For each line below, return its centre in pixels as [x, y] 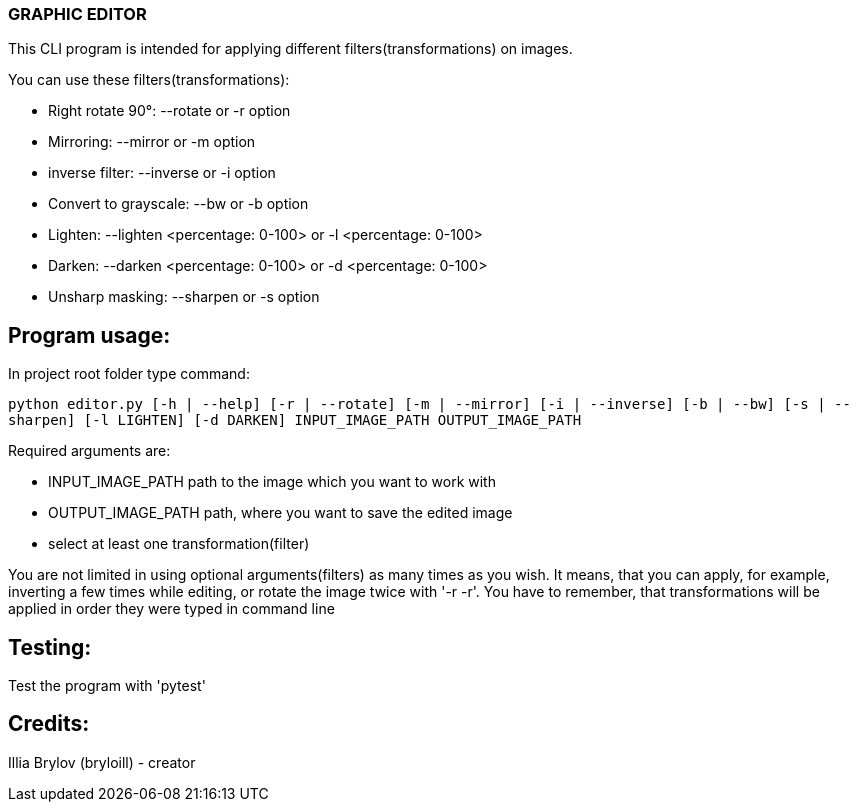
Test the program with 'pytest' [107, 686]
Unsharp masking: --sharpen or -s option [184, 297]
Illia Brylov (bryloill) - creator [102, 762]
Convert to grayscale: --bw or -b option [178, 204]
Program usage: [89, 335]
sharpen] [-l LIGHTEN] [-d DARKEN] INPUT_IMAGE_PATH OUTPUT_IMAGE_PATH [295, 420]
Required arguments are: [89, 451]
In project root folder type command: [129, 374]
